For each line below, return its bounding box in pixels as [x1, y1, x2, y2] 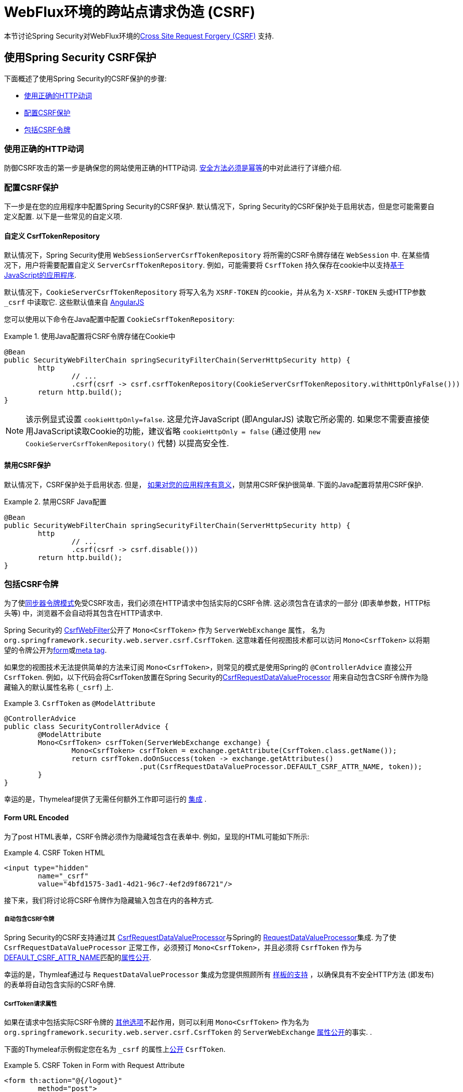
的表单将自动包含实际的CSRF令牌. [4, 980, 116, 989]
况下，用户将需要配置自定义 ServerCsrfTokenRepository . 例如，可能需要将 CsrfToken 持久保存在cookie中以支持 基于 [4, 261, 404, 270]
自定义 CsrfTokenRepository [4, 231, 100, 240]
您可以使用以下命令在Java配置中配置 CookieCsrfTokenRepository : [4, 315, 235, 324]
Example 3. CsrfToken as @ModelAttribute [4, 699, 155, 708]
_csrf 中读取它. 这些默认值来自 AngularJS [4, 298, 144, 307]
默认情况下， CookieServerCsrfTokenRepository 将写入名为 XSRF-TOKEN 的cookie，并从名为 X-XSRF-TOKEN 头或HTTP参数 [4, 288, 426, 297]
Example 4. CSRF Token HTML [4, 848, 105, 857]
